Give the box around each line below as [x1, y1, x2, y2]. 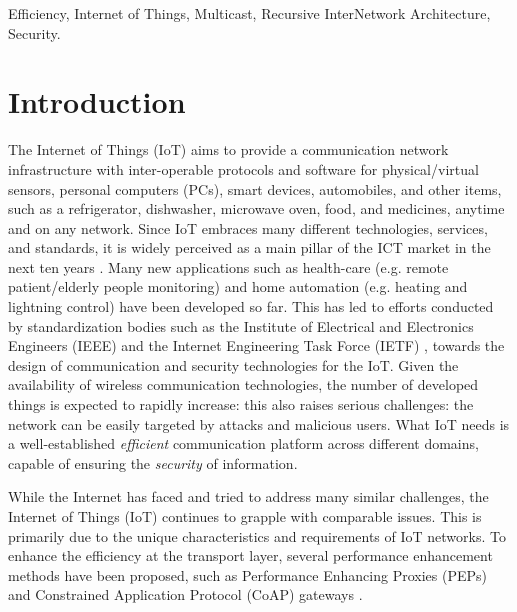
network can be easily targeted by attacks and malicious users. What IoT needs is [8, 413, 510, 434]
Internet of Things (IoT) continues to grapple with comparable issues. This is [8, 506, 482, 526]
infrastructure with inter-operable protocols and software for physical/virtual [8, 158, 479, 179]
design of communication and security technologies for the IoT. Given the [8, 354, 459, 375]
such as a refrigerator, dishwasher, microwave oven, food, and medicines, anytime [8, 198, 505, 219]
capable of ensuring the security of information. [8, 452, 298, 473]
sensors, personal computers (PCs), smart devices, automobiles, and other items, [8, 178, 502, 199]
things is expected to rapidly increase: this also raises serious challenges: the [8, 394, 474, 415]
